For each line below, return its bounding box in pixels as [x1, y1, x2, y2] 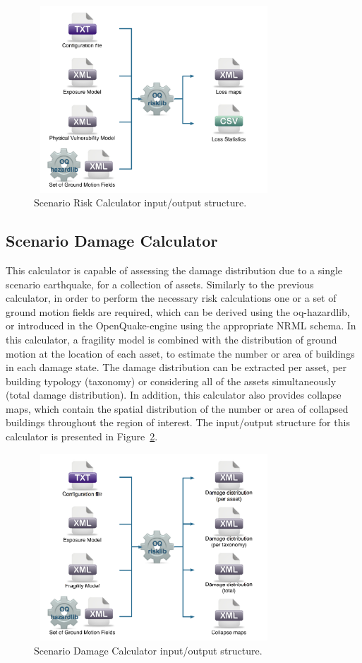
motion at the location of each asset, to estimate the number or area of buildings [6, 346, 355, 360]
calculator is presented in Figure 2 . [6, 429, 158, 444]
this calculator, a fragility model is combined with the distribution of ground [6, 331, 337, 346]
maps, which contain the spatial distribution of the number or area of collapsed [6, 401, 349, 416]
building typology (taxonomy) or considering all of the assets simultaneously [6, 373, 337, 388]
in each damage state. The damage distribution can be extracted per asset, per [6, 360, 347, 375]
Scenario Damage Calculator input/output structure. [34, 643, 263, 657]
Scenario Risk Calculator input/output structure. [34, 195, 247, 210]
